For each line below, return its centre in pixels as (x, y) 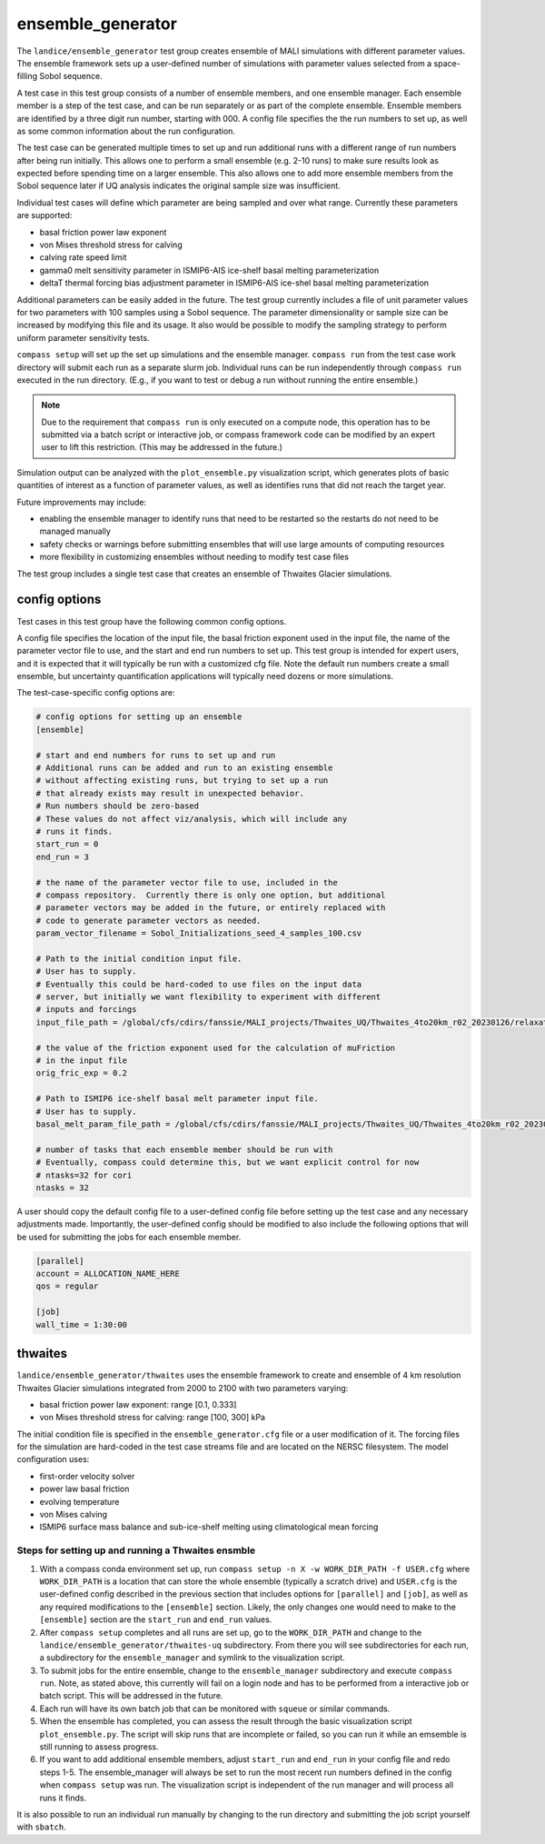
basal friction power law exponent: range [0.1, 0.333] (138, 1404)
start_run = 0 (67, 844)
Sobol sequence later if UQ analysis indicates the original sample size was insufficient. (178, 185)
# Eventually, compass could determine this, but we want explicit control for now (228, 1163)
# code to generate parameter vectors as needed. (149, 920)
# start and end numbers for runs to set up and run (156, 755)
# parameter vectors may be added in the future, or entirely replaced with (211, 908)
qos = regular (67, 1286)
